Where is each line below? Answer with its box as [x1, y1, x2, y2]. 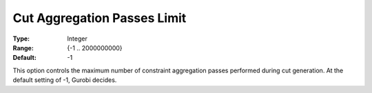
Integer [67, 34, 87, 43]
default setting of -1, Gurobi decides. [12, 76, 117, 84]
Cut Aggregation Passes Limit [12, 10, 187, 25]
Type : [12, 34, 30, 43]
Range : [12, 43, 34, 52]
